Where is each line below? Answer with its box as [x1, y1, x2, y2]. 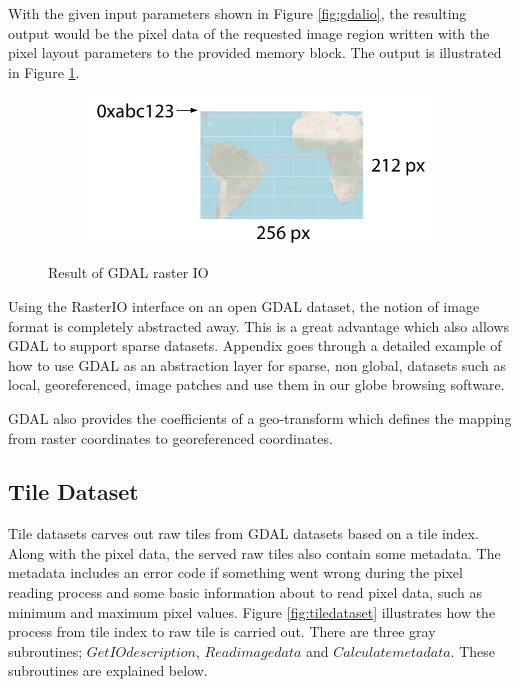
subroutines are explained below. [8, 660, 208, 681]
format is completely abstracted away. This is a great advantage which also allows [8, 315, 510, 336]
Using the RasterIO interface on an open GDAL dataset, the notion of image [8, 295, 480, 316]
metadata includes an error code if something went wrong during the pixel [8, 562, 463, 583]
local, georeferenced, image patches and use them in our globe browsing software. [8, 374, 505, 395]
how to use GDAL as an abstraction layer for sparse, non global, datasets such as [8, 354, 506, 375]
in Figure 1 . [8, 61, 80, 82]
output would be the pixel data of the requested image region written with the [8, 22, 490, 43]
